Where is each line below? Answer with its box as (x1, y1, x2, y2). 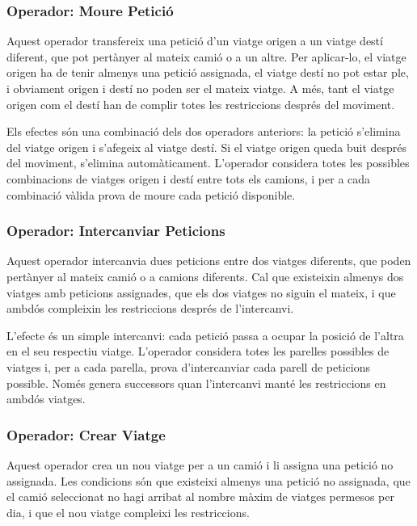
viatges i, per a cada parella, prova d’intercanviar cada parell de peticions (6, 358, 370, 375)
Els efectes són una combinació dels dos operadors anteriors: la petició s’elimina (6, 123, 401, 140)
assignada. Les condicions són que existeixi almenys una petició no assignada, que (6, 472, 411, 489)
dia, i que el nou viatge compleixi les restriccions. (6, 503, 250, 520)
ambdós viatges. (6, 390, 86, 407)
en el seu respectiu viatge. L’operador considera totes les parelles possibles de (6, 343, 390, 360)
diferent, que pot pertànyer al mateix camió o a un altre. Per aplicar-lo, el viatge (6, 48, 406, 65)
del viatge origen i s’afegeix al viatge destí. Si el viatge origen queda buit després (6, 138, 407, 155)
